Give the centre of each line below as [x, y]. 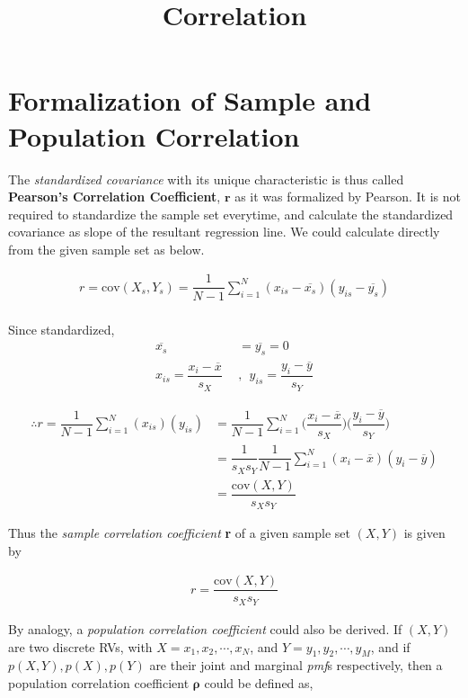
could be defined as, [259, 682]
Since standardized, [62, 329]
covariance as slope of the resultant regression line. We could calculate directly [224, 232]
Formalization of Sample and [190, 100]
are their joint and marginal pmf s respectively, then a [296, 665]
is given [424, 533]
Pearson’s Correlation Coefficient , [115, 197]
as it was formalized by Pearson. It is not [348, 197]
